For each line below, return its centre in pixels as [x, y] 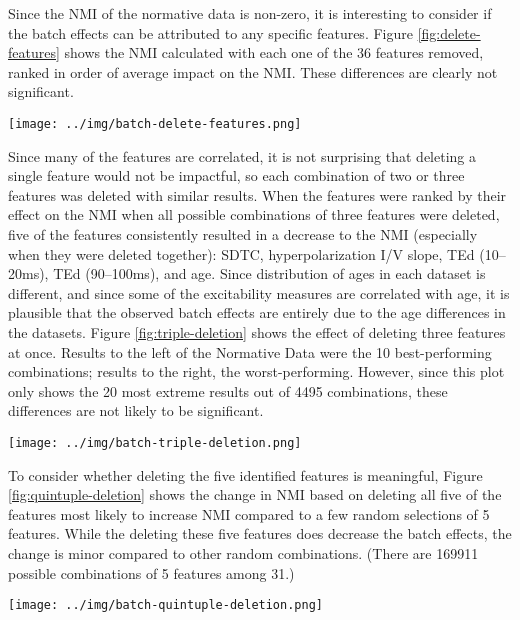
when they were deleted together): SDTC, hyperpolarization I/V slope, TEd [241, 253]
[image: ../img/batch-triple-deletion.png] [155, 442]
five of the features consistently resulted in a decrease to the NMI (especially [243, 234]
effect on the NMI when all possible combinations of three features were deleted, [254, 214]
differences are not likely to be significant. [136, 410]
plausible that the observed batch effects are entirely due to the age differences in [257, 312]
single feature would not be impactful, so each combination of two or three [236, 175]
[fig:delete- [449, 32]
